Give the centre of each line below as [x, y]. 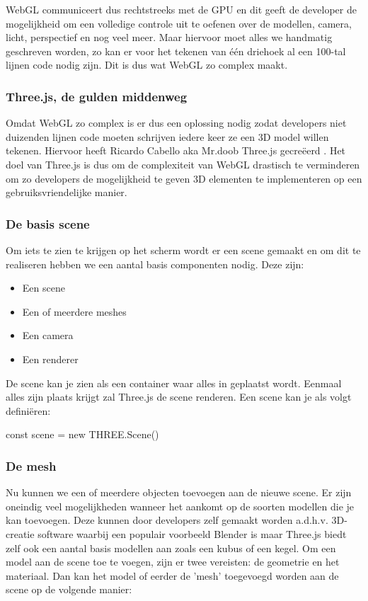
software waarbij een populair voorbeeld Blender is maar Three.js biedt [192, 533]
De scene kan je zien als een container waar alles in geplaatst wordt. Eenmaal [174, 383]
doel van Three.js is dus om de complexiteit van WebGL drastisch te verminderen [183, 164]
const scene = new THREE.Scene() [82, 434]
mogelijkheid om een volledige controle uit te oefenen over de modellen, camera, [179, 23]
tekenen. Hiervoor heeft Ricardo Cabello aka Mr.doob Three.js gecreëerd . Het [176, 150]
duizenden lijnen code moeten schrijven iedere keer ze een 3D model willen [167, 136]
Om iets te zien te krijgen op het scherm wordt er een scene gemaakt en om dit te [183, 250]
